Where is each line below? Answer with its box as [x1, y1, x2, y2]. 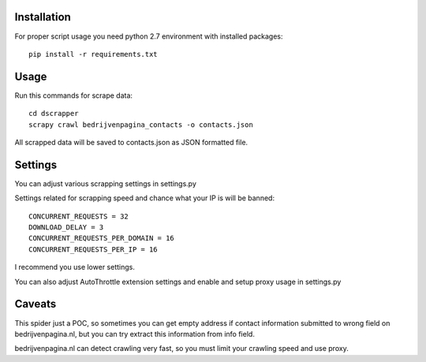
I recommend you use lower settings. [14, 263, 136, 272]
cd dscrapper [28, 109, 79, 118]
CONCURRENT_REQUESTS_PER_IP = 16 [28, 244, 158, 254]
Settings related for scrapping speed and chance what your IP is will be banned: [14, 193, 275, 203]
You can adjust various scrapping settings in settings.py [14, 178, 196, 188]
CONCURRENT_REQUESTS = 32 [28, 211, 129, 221]
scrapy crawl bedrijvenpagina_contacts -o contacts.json [28, 120, 254, 129]
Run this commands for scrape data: [14, 91, 133, 100]
